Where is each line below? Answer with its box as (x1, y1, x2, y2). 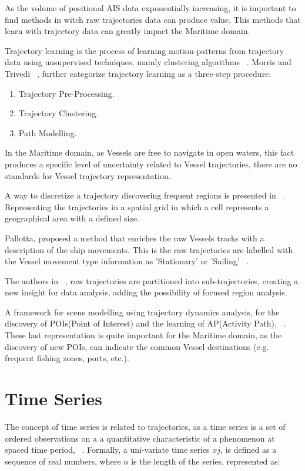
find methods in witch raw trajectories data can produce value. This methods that (5, 13, 301, 25)
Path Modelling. (18, 126, 77, 139)
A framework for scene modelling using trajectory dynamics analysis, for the (5, 305, 280, 318)
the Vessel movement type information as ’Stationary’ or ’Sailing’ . (5, 255, 249, 267)
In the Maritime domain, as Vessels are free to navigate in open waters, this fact (5, 146, 294, 159)
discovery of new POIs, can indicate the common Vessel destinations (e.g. (5, 340, 269, 352)
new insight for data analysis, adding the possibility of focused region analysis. (5, 286, 287, 298)
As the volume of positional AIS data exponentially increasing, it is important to (5, 2, 296, 14)
